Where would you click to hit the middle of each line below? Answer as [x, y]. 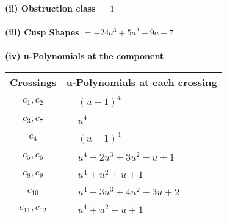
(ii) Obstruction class [50, 8]
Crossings [33, 82]
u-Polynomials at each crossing [142, 82]
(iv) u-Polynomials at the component [85, 56]
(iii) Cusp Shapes [42, 32]
